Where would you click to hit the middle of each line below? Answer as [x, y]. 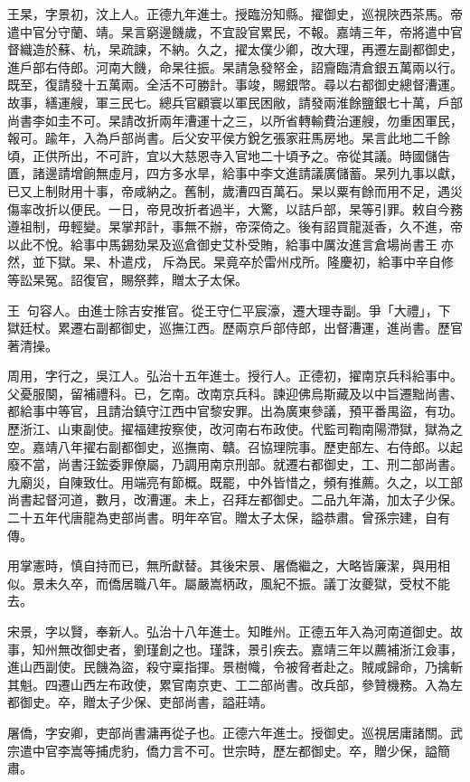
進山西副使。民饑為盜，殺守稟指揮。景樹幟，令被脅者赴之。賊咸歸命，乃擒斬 [235, 667]
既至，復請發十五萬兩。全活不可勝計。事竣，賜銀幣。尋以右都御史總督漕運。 [235, 85]
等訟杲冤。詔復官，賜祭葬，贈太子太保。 [127, 279]
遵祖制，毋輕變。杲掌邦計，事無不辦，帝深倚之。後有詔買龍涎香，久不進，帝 [235, 226]
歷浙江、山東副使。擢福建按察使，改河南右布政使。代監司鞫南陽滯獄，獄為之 [235, 429]
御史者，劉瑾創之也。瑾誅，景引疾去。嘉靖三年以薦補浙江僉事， [273, 649]
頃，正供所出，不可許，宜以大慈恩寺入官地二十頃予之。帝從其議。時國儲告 [229, 155]
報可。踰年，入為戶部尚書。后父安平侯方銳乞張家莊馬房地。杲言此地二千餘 [229, 138]
